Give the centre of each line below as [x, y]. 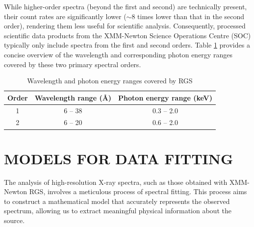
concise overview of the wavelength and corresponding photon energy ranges [118, 54]
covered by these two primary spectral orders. [73, 64]
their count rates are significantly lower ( [65, 16]
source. [14, 220]
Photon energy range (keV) [165, 97]
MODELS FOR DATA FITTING [119, 158]
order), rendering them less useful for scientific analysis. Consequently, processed [125, 26]
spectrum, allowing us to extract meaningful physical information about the [118, 211]
